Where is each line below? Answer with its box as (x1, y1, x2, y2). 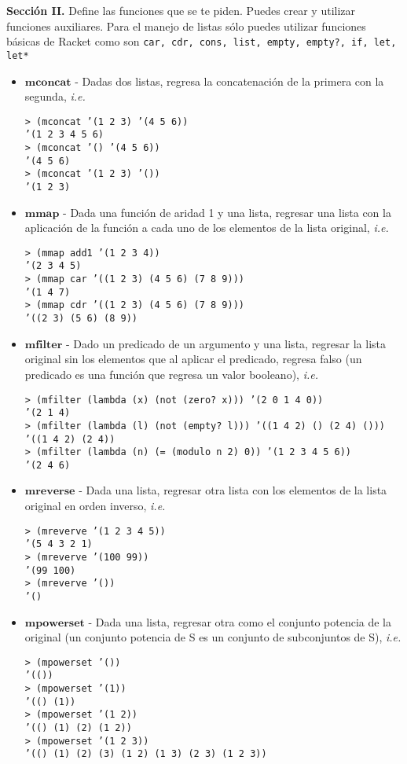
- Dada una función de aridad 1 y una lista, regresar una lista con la (63, 204, 391, 220)
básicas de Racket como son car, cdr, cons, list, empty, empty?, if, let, (6, 33, 397, 50)
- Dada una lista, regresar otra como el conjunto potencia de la (88, 613, 392, 630)
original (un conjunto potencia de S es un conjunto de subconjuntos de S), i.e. (24, 629, 401, 645)
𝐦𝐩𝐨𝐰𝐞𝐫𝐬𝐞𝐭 (24, 617, 85, 629)
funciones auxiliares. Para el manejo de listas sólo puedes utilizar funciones (6, 17, 366, 34)
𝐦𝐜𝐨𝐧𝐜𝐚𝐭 (24, 76, 71, 88)
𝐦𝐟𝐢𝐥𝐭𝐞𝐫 (24, 339, 63, 351)
